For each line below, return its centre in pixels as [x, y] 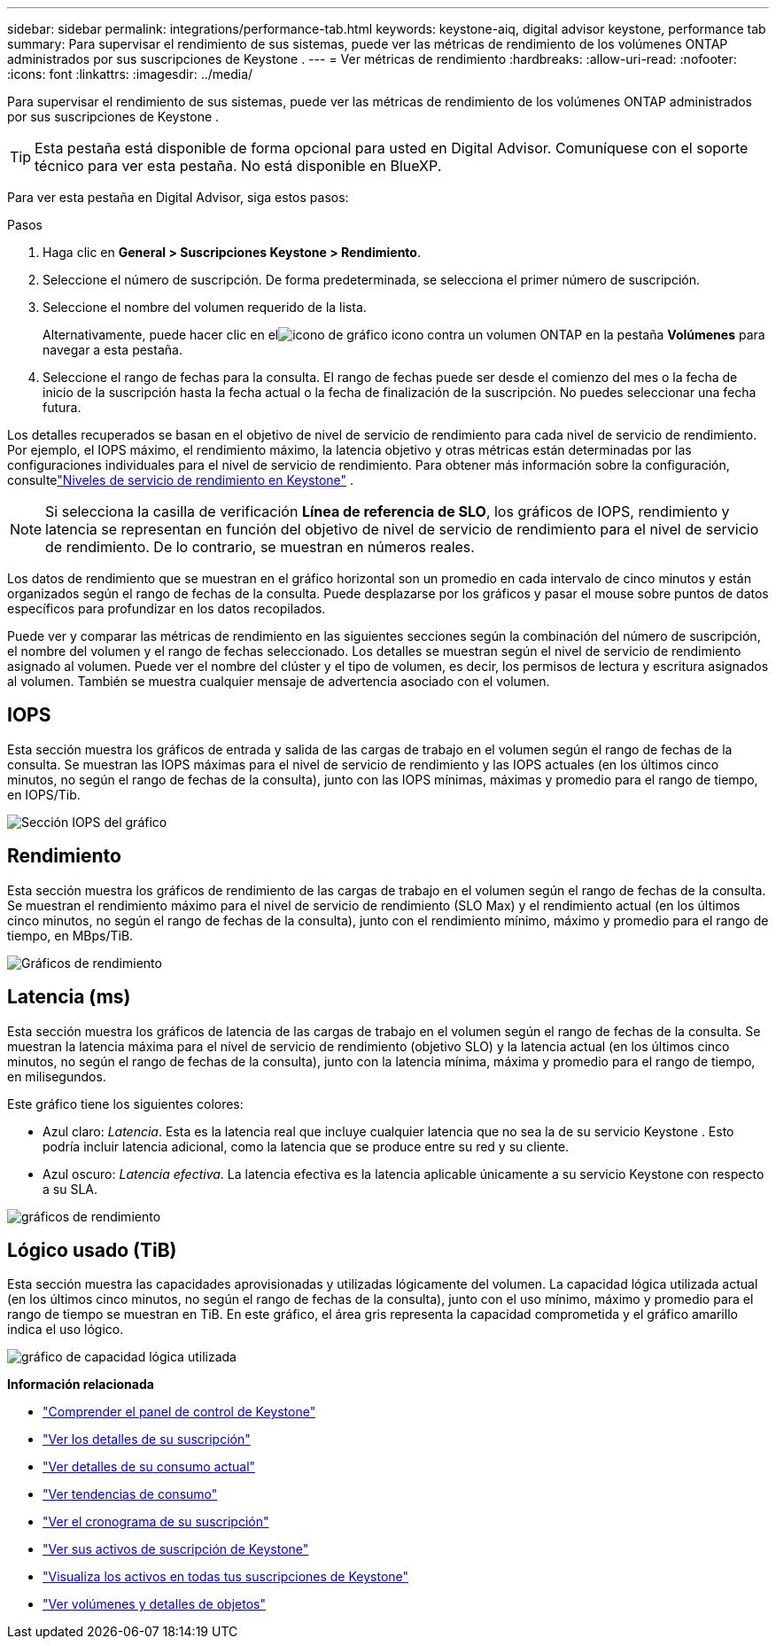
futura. [62, 407]
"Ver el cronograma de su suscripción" [156, 1522]
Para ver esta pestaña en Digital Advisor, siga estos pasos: [178, 197]
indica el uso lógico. [66, 1330]
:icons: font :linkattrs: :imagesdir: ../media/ [130, 74]
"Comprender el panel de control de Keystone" [179, 1412]
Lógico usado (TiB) [92, 1250]
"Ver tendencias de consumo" [130, 1494]
